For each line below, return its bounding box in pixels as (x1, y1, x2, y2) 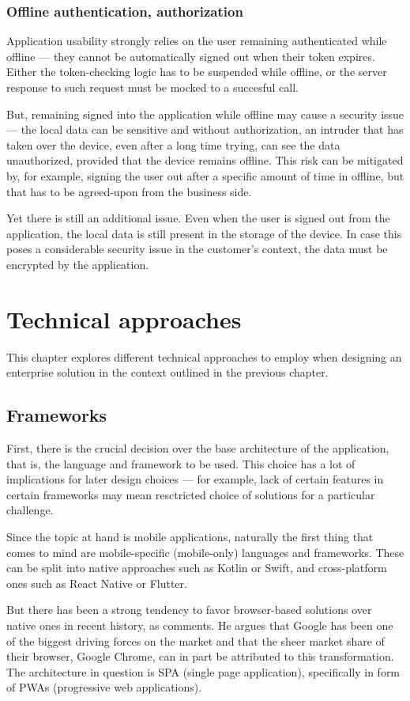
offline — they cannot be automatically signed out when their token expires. (6, 47, 375, 64)
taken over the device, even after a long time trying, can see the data (6, 136, 340, 153)
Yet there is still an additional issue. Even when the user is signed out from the (6, 210, 390, 226)
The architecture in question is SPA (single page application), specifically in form (6, 663, 401, 680)
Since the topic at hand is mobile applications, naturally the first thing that (6, 529, 374, 545)
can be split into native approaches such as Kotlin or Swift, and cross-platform (6, 559, 387, 576)
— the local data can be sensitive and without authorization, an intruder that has (6, 121, 404, 138)
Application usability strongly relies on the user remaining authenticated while (6, 32, 387, 49)
